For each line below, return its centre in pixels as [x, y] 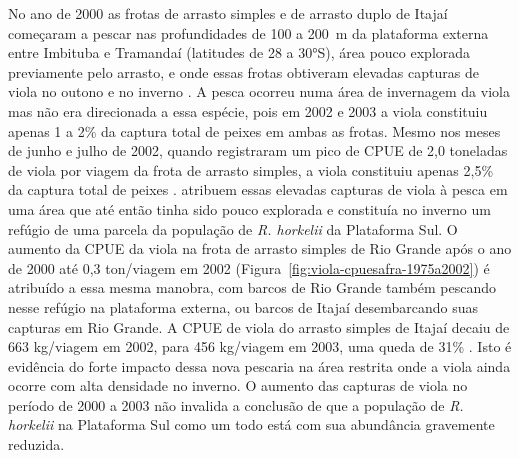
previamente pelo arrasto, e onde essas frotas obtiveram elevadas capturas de [243, 71]
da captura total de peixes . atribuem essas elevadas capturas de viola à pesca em [258, 189]
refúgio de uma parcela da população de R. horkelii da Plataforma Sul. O [233, 228]
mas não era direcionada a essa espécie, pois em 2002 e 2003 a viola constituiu [248, 110]
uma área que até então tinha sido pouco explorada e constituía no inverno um [249, 208]
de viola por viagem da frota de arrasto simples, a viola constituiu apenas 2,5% [251, 169]
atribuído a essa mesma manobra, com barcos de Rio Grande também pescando [252, 287]
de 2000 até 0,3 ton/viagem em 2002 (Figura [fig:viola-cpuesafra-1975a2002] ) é [249, 267]
